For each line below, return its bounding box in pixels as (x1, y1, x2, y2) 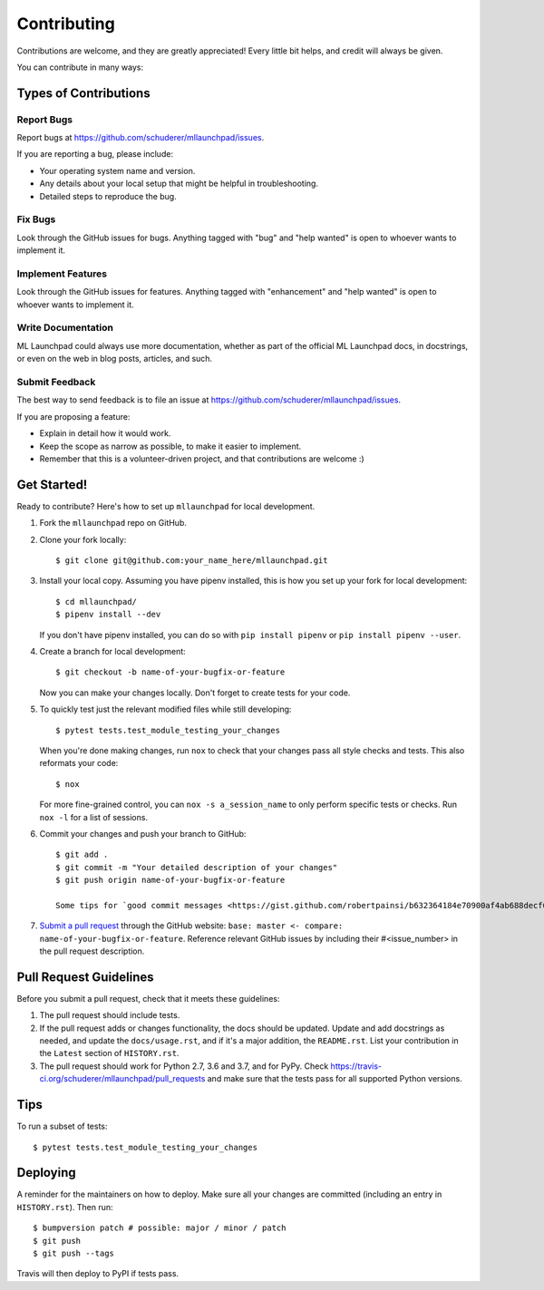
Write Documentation (16, 322, 113, 335)
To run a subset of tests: (16, 1120, 108, 1132)
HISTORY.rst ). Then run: (16, 1201, 113, 1212)
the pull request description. (39, 946, 145, 956)
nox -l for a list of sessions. (39, 811, 149, 822)
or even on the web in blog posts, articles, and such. (16, 354, 213, 364)
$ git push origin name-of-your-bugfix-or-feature (55, 875, 286, 886)
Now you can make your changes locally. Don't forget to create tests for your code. (39, 687, 351, 698)
